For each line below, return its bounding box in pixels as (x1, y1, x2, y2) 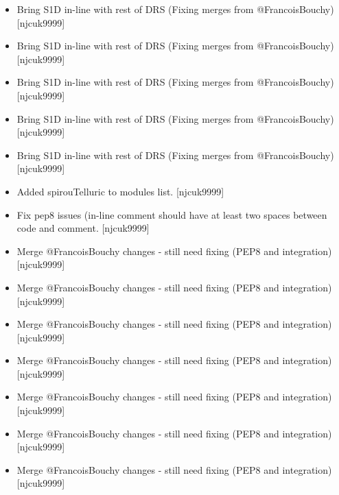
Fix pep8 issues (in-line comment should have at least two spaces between (16, 207, 327, 221)
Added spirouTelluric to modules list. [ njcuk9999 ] (16, 184, 224, 198)
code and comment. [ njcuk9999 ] (16, 221, 150, 235)
